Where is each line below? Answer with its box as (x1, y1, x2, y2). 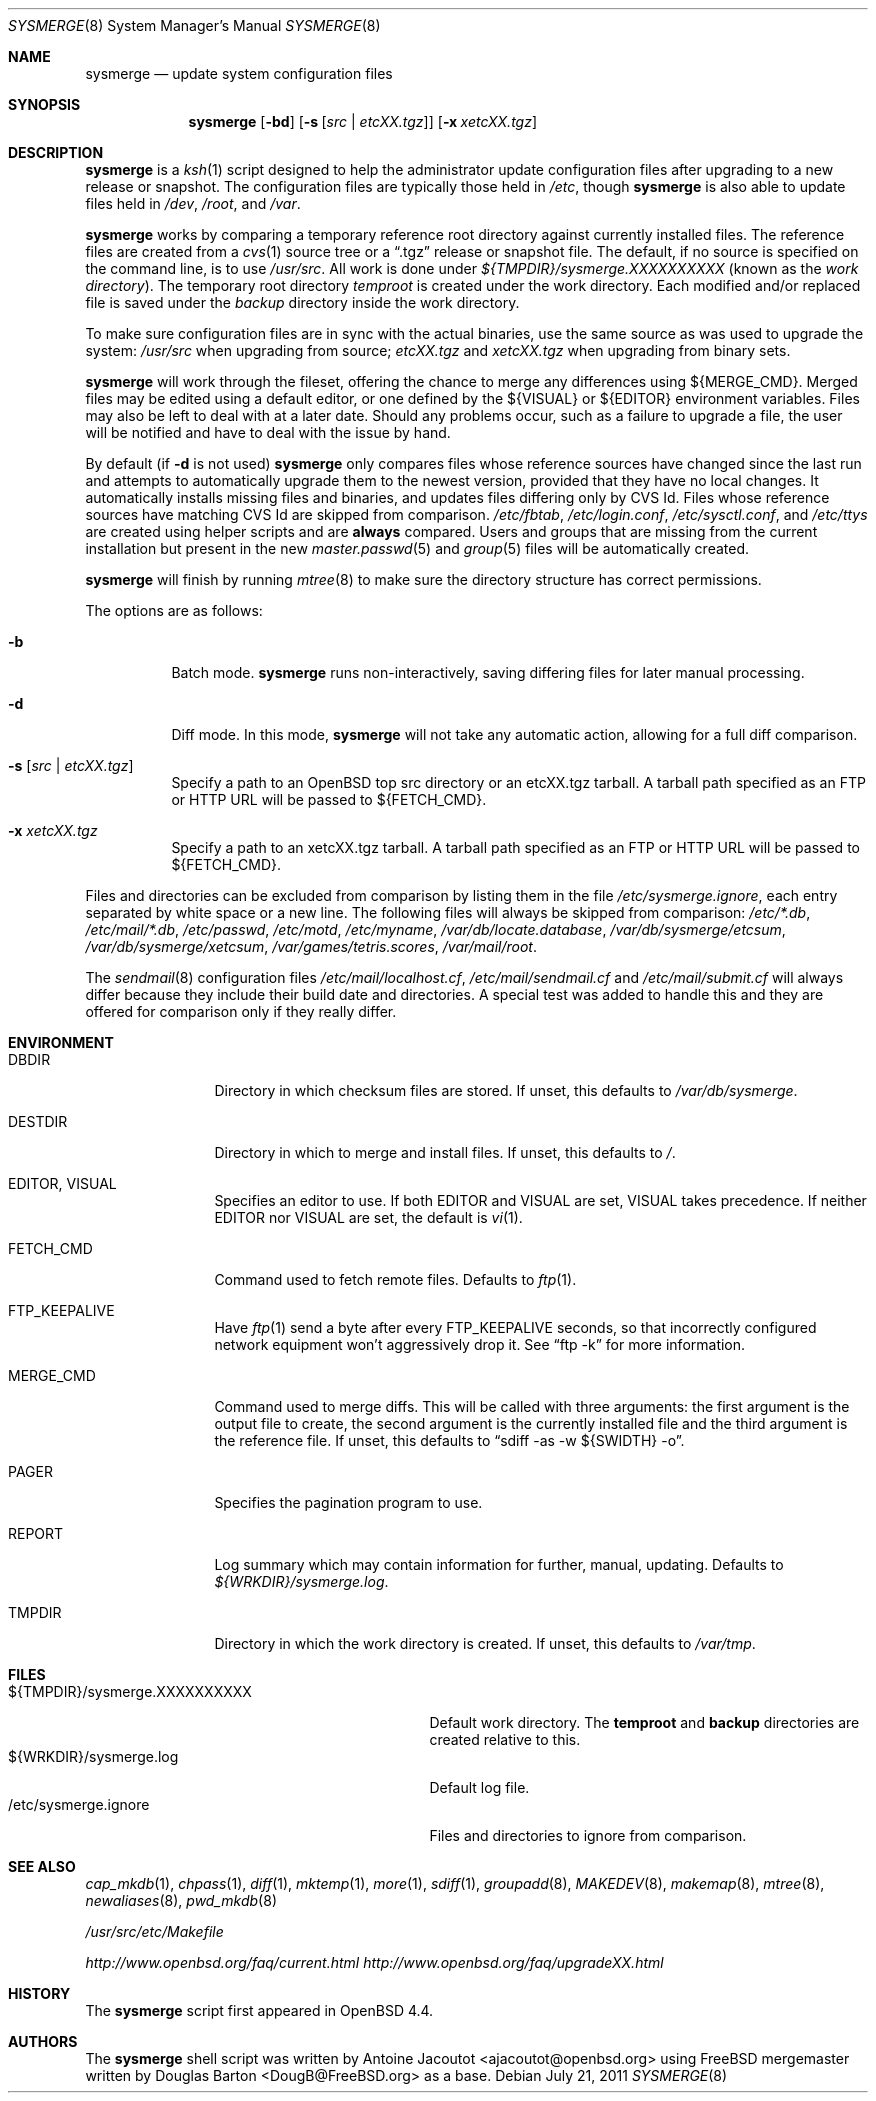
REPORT (8, 1525, 64, 1542)
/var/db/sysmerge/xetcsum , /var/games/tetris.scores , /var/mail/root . (85, 938, 538, 955)
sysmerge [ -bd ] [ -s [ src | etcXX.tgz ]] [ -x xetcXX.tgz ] (188, 113, 538, 130)
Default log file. (429, 1779, 530, 1796)
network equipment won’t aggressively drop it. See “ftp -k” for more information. (214, 1336, 746, 1353)
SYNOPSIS (8, 96, 81, 113)
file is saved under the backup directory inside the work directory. (85, 294, 520, 311)
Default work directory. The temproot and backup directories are (429, 1714, 860, 1731)
